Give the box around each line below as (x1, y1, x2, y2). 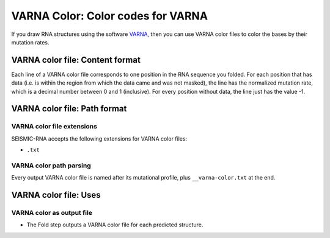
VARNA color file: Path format (11, 103, 127, 114)
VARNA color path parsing (11, 161, 91, 170)
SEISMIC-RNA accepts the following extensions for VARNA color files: (11, 135, 188, 142)
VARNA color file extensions (11, 122, 98, 131)
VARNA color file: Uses (11, 190, 101, 200)
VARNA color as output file (11, 209, 93, 217)
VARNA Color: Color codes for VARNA (11, 9, 208, 23)
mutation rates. (11, 38, 50, 46)
